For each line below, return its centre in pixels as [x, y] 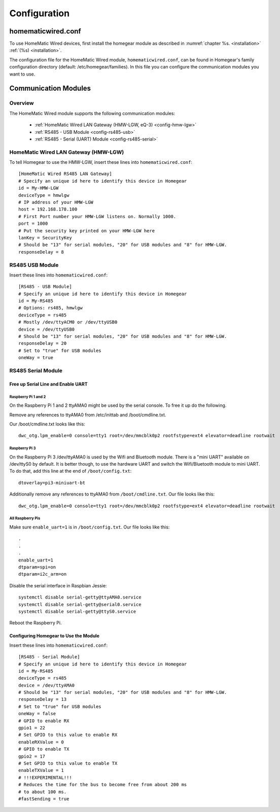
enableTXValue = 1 [41, 770]
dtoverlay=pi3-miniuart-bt [52, 483]
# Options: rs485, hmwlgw [51, 308]
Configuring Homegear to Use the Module [55, 636]
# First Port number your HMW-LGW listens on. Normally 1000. [97, 216]
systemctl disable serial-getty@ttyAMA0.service [80, 597]
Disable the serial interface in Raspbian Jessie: [58, 585]
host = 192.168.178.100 [48, 209]
